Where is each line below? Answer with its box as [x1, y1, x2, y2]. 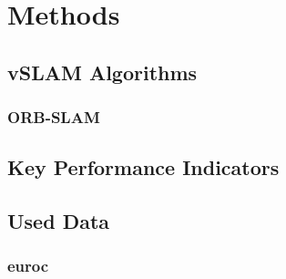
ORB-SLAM [7, 106, 100, 129]
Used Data [7, 207, 110, 235]
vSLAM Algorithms [7, 57, 198, 86]
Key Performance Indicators [7, 153, 280, 181]
